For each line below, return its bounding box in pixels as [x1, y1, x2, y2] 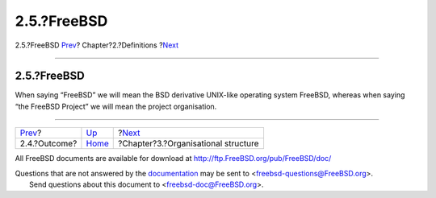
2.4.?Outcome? [19, 138, 78, 149]
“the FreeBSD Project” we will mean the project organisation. [15, 101, 217, 111]
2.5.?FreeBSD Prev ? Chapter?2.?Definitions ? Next [15, 40, 179, 50]
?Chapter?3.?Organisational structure [118, 138, 259, 149]
